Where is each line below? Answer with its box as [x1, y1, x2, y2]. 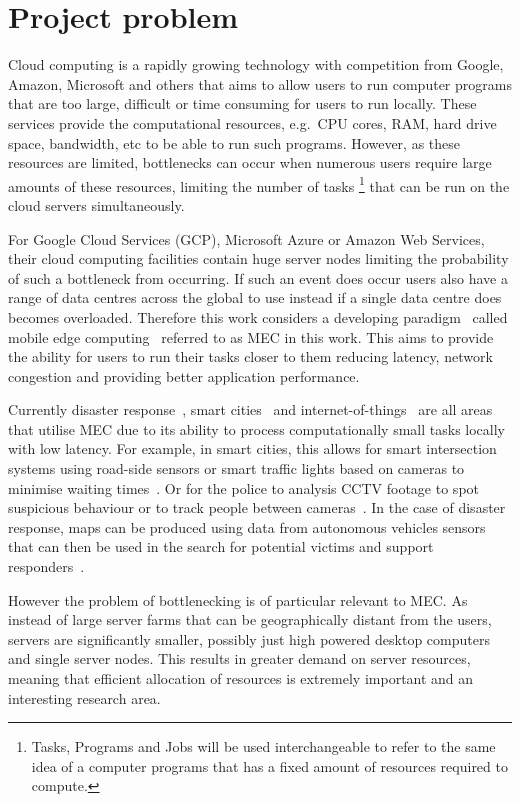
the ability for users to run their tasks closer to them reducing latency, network [8, 346, 493, 367]
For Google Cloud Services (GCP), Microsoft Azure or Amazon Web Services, [8, 228, 485, 249]
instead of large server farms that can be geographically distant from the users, [8, 609, 492, 630]
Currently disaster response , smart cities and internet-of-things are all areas [8, 399, 493, 420]
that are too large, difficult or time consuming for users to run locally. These [8, 93, 477, 114]
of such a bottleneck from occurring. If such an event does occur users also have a [8, 267, 508, 288]
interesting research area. [8, 687, 161, 708]
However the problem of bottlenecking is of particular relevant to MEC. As [8, 589, 468, 610]
